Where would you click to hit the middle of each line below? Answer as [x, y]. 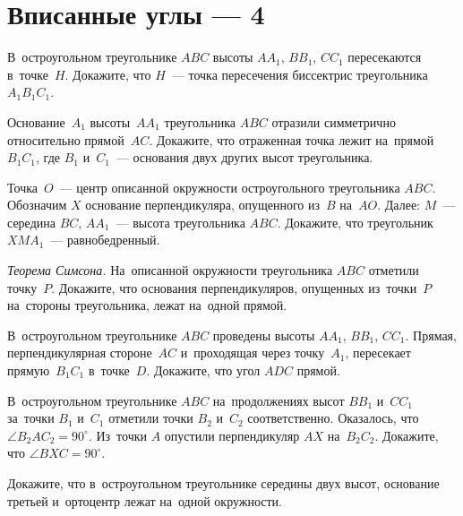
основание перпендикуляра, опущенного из [203, 205]
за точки [31, 418]
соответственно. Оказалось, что [333, 418]
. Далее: [399, 205]
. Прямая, [431, 335]
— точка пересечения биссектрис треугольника [300, 74]
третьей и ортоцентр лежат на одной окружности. [145, 500]
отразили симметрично [334, 121]
